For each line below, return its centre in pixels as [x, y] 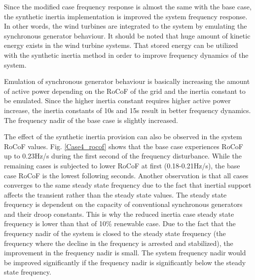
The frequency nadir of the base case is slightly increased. [91, 120]
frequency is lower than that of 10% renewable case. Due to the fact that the [120, 223]
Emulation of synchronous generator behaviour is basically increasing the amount [127, 81]
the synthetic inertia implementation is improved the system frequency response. [126, 16]
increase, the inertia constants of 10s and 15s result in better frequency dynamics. [127, 110]
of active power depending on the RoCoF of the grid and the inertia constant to [125, 91]
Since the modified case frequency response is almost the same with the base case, [128, 6]
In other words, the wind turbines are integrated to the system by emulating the [126, 26]
